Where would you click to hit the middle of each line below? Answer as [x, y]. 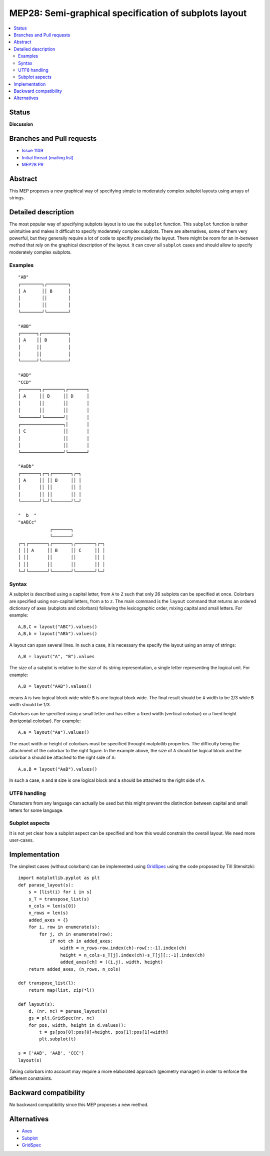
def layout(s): [37, 1004]
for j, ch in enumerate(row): [76, 934]
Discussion [21, 124]
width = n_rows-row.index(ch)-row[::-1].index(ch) [123, 948]
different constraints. [31, 1078]
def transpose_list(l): [47, 983]
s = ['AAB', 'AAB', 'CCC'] [51, 1053]
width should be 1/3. [30, 704]
